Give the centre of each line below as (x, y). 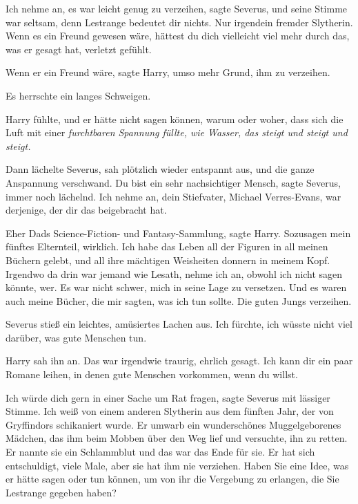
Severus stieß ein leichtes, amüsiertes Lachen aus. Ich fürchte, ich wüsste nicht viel (179, 324)
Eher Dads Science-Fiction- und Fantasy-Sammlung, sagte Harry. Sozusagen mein (178, 233)
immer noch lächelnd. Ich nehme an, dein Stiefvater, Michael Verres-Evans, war (173, 196)
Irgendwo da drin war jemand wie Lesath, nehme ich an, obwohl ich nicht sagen (174, 273)
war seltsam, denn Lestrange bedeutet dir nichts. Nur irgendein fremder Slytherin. (179, 22)
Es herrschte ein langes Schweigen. (78, 95)
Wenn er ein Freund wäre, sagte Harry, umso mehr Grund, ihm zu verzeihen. (168, 72)
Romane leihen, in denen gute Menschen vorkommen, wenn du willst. (152, 374)
